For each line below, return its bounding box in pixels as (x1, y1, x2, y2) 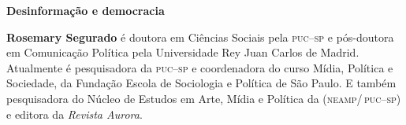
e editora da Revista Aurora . (6, 105, 143, 122)
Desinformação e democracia (6, 2, 165, 18)
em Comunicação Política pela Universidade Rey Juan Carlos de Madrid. (6, 44, 359, 61)
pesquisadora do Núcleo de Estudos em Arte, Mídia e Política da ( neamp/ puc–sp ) (6, 90, 401, 106)
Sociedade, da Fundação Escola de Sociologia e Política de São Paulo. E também (6, 75, 397, 91)
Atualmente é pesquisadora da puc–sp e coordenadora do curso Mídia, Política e (6, 59, 393, 75)
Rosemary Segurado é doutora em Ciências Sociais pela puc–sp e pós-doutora (6, 28, 394, 45)
